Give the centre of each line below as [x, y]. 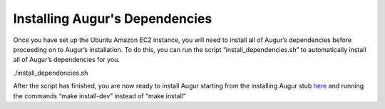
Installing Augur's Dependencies [113, 19]
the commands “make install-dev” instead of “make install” [99, 95]
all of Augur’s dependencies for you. [67, 60]
